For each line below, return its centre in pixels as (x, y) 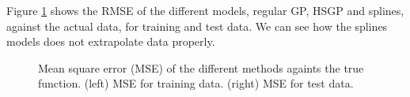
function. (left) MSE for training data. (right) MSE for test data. (196, 83)
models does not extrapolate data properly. (111, 41)
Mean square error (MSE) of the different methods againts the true (201, 67)
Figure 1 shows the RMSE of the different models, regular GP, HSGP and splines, (205, 10)
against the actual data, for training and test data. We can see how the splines (197, 26)
